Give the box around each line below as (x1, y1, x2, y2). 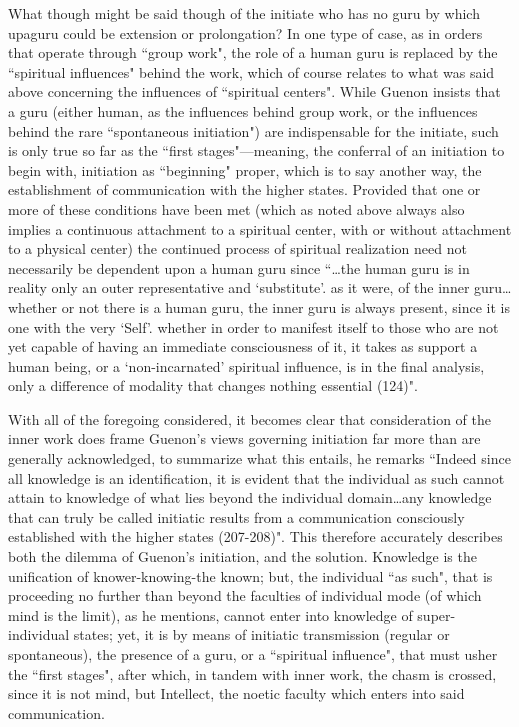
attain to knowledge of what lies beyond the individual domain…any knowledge (8, 487, 492, 508)
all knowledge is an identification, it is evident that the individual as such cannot (8, 467, 505, 488)
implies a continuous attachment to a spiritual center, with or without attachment (8, 218, 512, 239)
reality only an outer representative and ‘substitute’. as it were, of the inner (8, 277, 470, 298)
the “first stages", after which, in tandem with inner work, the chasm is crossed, (8, 663, 497, 684)
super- (417, 604, 456, 625)
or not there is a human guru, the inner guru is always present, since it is (61, 296, 510, 317)
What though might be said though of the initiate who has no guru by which (8, 3, 480, 23)
